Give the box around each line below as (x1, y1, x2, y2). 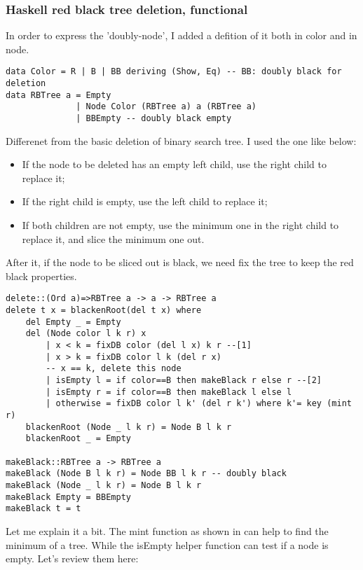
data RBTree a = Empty (6, 90, 111, 100)
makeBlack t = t (6, 503, 81, 514)
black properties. (6, 268, 77, 283)
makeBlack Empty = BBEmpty (6, 492, 131, 502)
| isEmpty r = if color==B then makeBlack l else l (46, 387, 292, 397)
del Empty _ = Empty (25, 317, 121, 327)
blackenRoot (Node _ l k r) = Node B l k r (25, 422, 232, 432)
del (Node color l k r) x (25, 328, 146, 339)
